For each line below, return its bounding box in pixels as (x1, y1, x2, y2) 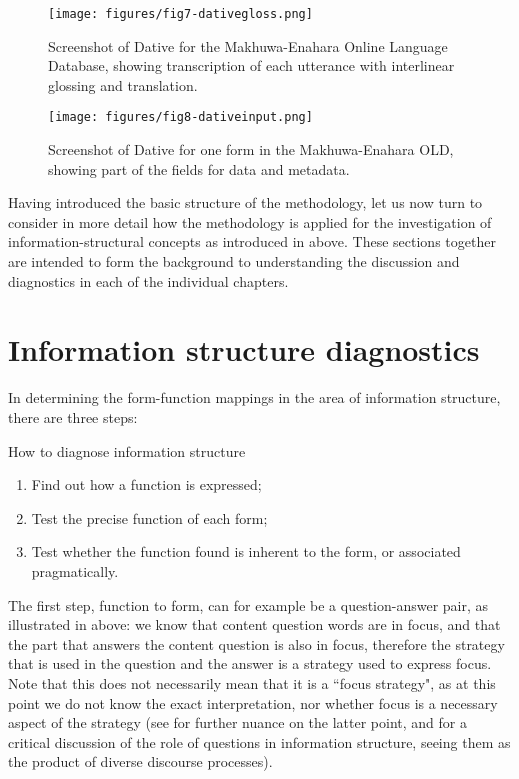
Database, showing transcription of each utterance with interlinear (48, 55, 455, 76)
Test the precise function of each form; (31, 507, 268, 528)
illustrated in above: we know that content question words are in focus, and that (8, 614, 501, 635)
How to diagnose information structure (8, 440, 246, 461)
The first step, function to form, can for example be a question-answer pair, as (8, 594, 489, 615)
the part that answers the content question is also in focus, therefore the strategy (8, 633, 505, 654)
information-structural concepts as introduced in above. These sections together (8, 231, 496, 252)
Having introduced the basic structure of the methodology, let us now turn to (8, 192, 483, 213)
